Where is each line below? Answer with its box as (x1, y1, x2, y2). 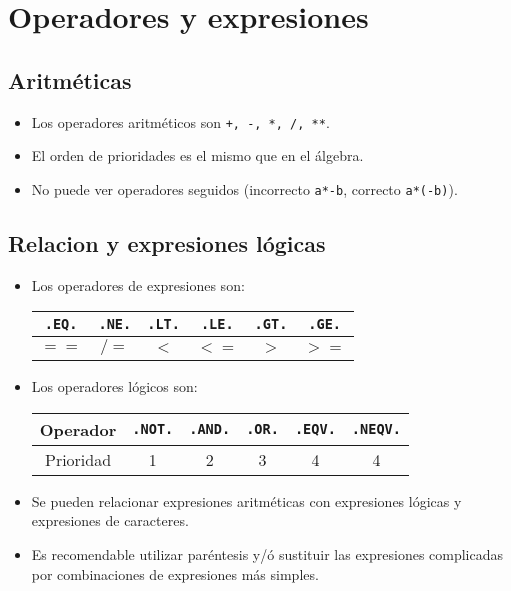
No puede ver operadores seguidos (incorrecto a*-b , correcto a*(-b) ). (31, 178, 458, 199)
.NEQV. (351, 421, 401, 438)
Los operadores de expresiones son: (31, 274, 245, 295)
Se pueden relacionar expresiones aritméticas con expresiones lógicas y (31, 490, 462, 511)
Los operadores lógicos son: (31, 376, 198, 397)
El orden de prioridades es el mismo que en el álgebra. (31, 145, 364, 166)
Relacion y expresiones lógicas (8, 227, 326, 258)
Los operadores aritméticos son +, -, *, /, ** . (31, 111, 330, 132)
